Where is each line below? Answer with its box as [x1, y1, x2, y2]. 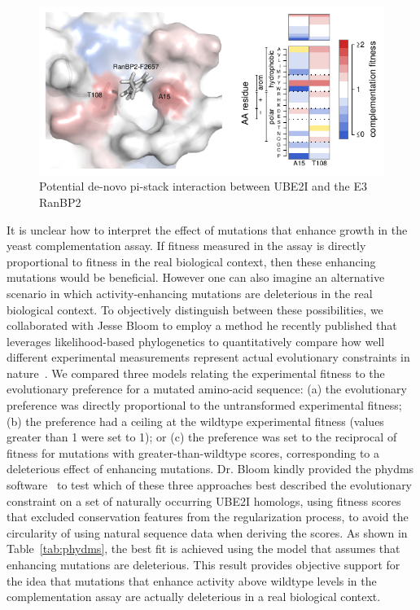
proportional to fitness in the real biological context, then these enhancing [7, 252, 376, 270]
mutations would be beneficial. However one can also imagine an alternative [7, 269, 385, 286]
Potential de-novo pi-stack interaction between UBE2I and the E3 [39, 178, 367, 195]
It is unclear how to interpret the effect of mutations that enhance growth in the [7, 221, 408, 238]
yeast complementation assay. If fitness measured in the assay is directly [7, 237, 366, 254]
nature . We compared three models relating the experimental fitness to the [7, 364, 385, 381]
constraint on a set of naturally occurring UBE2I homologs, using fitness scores [7, 492, 401, 509]
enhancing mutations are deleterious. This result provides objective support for [7, 556, 400, 573]
